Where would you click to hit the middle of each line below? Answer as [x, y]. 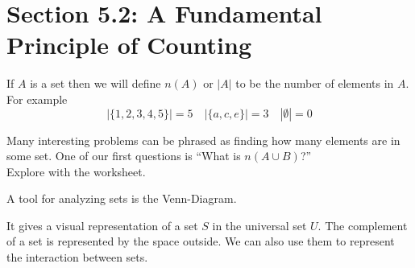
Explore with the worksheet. [76, 171]
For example [37, 99]
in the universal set [259, 225]
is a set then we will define [95, 83]
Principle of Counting [129, 45]
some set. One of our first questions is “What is [124, 156]
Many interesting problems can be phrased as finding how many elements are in [203, 140]
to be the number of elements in [315, 83]
